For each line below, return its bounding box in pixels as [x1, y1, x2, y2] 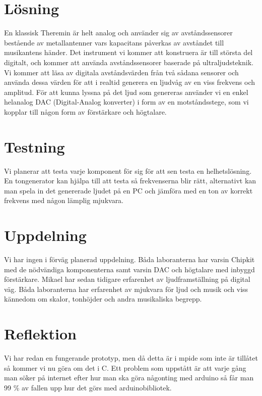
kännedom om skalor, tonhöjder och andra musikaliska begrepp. [4, 293, 202, 304]
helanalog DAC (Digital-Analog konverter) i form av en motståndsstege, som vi [4, 96, 249, 107]
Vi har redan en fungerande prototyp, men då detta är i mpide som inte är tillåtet [4, 353, 258, 363]
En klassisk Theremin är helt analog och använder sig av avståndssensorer [4, 27, 233, 38]
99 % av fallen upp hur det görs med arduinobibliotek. [4, 382, 172, 392]
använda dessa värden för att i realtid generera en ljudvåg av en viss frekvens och [4, 77, 255, 87]
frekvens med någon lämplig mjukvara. [4, 195, 124, 206]
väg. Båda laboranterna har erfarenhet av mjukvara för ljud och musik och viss [4, 283, 248, 294]
